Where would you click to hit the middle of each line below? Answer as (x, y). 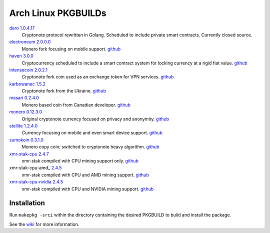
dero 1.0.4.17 (22, 28)
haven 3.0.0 (21, 56)
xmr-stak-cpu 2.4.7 (29, 154)
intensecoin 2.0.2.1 (28, 69)
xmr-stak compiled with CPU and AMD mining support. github (85, 174)
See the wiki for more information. (44, 224)
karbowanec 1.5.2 (27, 84)
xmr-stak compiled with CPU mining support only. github (80, 160)
